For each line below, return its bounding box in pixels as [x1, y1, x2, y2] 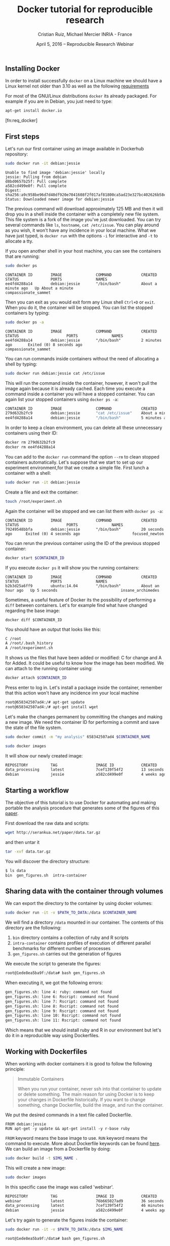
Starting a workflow [5, 786, 69, 795]
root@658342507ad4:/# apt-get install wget [5, 704, 99, 710]
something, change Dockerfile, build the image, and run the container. [17, 1102, 163, 1108]
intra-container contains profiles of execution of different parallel [12, 940, 151, 946]
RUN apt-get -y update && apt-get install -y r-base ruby [5, 1126, 130, 1131]
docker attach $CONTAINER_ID [5, 675, 67, 681]
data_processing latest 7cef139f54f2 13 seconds [5, 767, 164, 772]
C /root [5, 636, 22, 641]
